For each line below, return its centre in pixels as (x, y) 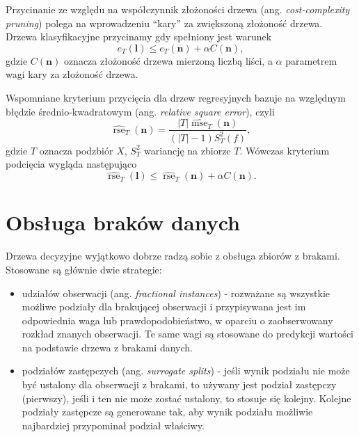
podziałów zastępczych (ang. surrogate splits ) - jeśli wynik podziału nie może (186, 371)
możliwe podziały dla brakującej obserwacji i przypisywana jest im (164, 307)
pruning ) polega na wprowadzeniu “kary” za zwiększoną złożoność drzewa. (164, 23)
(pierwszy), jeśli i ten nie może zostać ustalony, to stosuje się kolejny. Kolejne (186, 398)
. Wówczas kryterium (285, 150)
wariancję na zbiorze (188, 150)
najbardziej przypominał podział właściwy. (113, 425)
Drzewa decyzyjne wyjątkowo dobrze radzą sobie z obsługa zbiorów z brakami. (173, 256)
